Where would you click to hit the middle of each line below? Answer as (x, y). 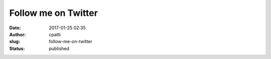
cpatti (55, 34)
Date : (15, 28)
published (59, 48)
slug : (15, 42)
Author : (18, 34)
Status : (17, 48)
